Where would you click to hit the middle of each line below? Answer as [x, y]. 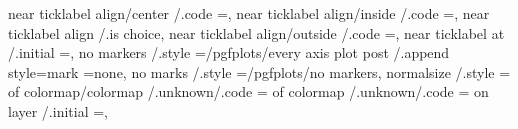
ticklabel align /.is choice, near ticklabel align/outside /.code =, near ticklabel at [256, 32]
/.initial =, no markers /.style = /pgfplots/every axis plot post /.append [229, 52]
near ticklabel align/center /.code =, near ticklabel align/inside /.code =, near [249, 13]
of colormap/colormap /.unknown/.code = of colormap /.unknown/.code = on [248, 91]
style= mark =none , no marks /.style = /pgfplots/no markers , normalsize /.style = [259, 71]
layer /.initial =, [58, 110]
